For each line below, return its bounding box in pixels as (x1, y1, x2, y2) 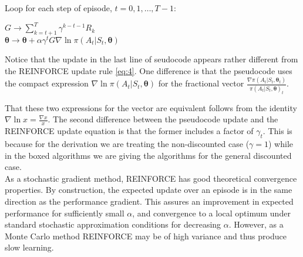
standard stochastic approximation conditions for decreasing (5, 218, 221, 231)
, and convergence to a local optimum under (132, 206, 291, 219)
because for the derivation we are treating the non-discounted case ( (5, 137, 250, 149)
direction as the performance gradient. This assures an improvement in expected (5, 195, 294, 207)
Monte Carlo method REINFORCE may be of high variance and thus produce (5, 229, 287, 242)
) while (268, 137, 294, 149)
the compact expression (5, 77, 89, 89)
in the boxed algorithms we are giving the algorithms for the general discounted (5, 149, 292, 161)
